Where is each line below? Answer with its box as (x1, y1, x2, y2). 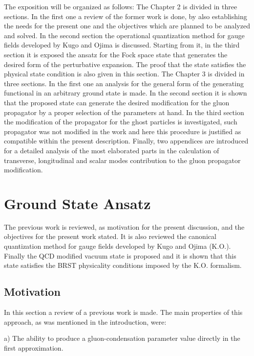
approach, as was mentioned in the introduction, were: (4, 316, 167, 327)
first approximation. (4, 342, 63, 353)
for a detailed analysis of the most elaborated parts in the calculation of (4, 145, 219, 155)
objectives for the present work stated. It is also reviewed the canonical (4, 231, 216, 241)
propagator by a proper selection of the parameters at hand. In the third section (4, 107, 244, 117)
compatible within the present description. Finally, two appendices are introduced (4, 136, 249, 146)
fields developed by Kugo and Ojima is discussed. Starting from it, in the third (4, 40, 240, 50)
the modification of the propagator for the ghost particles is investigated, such (4, 117, 237, 127)
